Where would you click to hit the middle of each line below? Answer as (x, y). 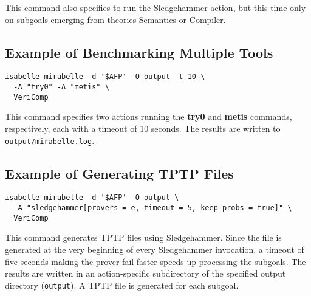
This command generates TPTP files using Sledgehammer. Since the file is (143, 237)
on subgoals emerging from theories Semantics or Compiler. (115, 19)
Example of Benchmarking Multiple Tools (139, 52)
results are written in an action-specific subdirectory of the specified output (145, 273)
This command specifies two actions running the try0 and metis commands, (149, 116)
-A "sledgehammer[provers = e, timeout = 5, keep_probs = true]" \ (153, 208)
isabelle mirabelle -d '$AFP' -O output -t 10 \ (105, 77)
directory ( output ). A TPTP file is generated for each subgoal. (122, 285)
